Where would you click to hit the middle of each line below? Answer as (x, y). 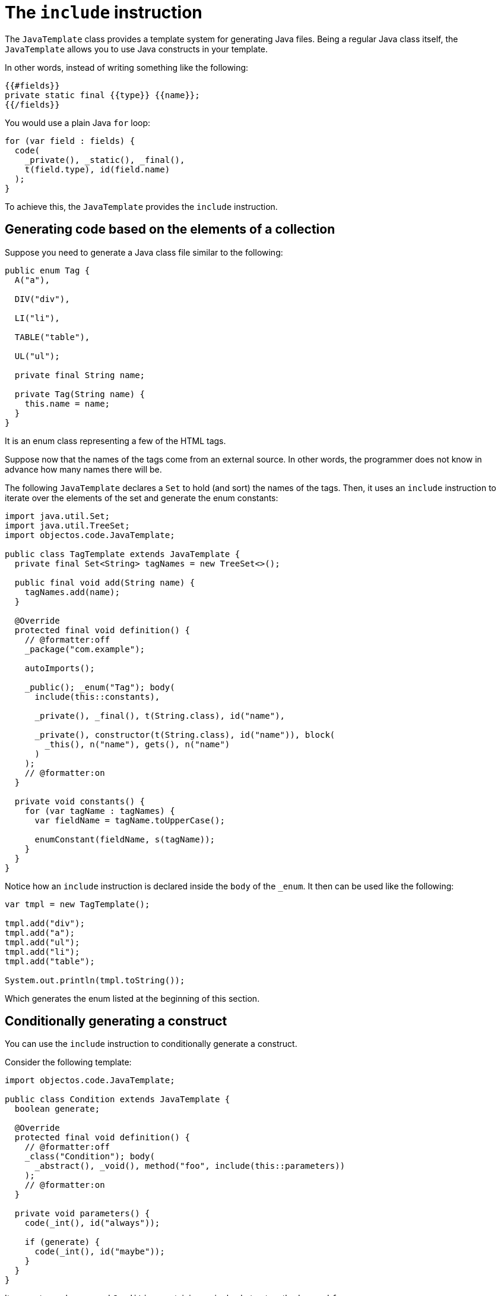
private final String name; (80, 375)
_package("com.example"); (85, 649)
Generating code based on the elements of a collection (170, 229)
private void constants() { (80, 801)
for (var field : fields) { (70, 141)
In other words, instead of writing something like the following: (127, 67)
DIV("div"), (42, 299)
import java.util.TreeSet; (67, 525)
